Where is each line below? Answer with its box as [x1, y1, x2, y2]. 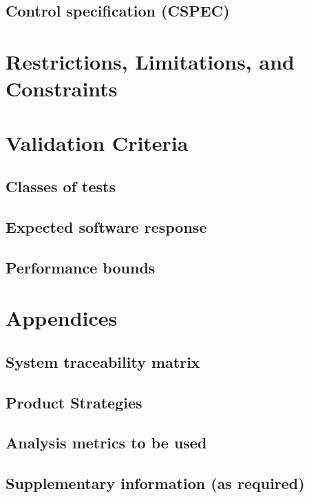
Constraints [6, 74, 118, 103]
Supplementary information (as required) [6, 473, 305, 494]
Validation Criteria [6, 128, 189, 156]
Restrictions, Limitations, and [6, 47, 295, 75]
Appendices [6, 304, 118, 332]
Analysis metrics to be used [6, 432, 207, 453]
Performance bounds [6, 256, 156, 278]
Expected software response [6, 216, 207, 237]
